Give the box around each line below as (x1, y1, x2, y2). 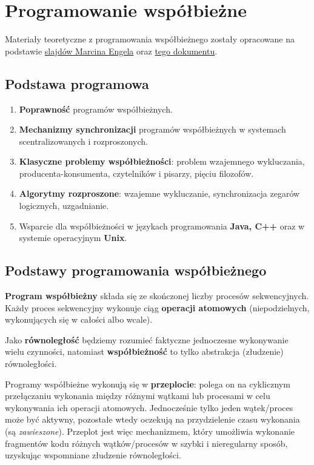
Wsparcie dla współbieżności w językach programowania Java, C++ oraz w (19, 219, 305, 232)
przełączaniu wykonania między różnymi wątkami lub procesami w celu (5, 389, 270, 402)
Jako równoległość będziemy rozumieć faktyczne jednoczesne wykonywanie (5, 333, 289, 346)
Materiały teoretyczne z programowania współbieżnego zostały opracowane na (5, 33, 295, 45)
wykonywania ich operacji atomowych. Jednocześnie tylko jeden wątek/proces (5, 401, 293, 414)
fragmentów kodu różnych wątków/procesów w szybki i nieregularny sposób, (5, 437, 288, 449)
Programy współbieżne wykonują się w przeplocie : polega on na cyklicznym (5, 377, 290, 390)
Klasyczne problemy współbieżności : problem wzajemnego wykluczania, (19, 155, 305, 168)
